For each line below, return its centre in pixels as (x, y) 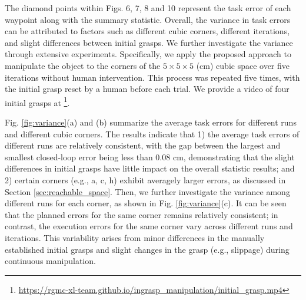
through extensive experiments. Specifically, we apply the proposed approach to (148, 54)
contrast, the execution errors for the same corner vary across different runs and (149, 226)
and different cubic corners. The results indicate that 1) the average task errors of (152, 133)
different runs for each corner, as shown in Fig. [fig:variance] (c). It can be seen (146, 203)
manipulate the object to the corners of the (83, 65)
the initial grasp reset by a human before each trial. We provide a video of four (147, 89)
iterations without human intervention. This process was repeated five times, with (152, 77)
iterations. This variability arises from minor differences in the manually (135, 237)
